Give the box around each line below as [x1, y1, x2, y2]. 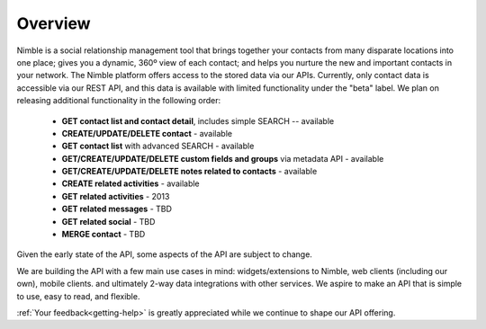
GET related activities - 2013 [61, 191, 170, 201]
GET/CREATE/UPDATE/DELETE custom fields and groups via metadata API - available [61, 153, 384, 164]
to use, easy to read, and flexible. [16, 290, 140, 301]
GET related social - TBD [61, 216, 156, 227]
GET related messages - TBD [61, 203, 173, 215]
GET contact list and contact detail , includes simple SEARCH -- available [61, 115, 335, 126]
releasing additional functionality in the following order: [16, 95, 220, 106]
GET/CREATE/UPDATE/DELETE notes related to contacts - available [61, 166, 318, 177]
